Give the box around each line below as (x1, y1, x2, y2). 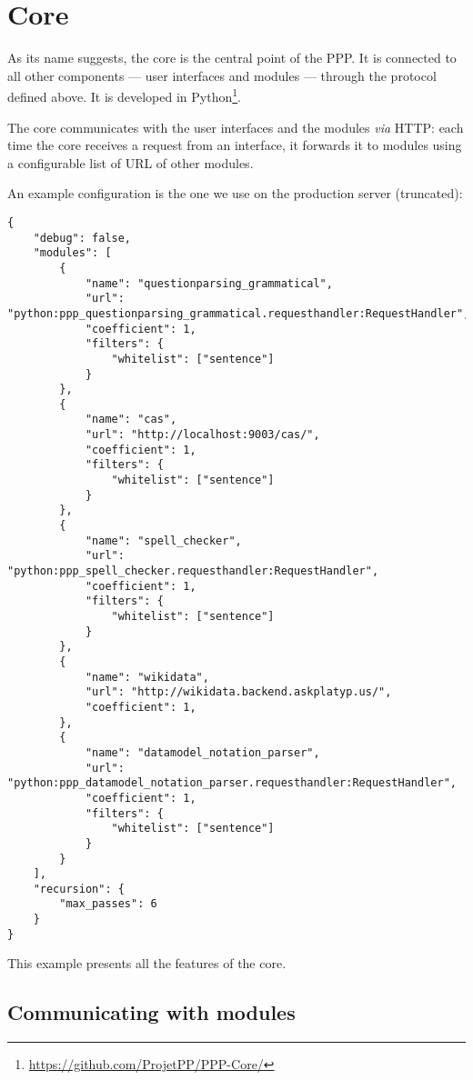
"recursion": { (33, 882, 125, 895)
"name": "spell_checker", (85, 534, 242, 547)
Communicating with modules (7, 998, 296, 1026)
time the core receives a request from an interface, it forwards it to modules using (7, 135, 462, 155)
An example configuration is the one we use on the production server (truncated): (7, 184, 463, 203)
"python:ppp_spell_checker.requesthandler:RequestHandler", (7, 565, 379, 578)
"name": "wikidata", (85, 670, 209, 684)
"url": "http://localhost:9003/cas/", (85, 428, 320, 442)
